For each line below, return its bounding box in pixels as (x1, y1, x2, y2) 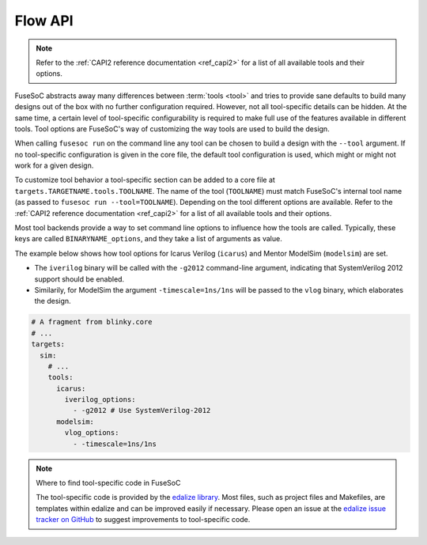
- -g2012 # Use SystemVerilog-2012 (72, 406, 211, 415)
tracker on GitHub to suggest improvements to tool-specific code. (36, 515, 251, 524)
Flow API (14, 12, 74, 29)
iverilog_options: (64, 396, 136, 404)
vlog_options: (64, 428, 119, 437)
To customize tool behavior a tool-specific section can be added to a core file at (14, 175, 276, 185)
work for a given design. (14, 161, 94, 170)
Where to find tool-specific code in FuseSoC (36, 479, 181, 488)
